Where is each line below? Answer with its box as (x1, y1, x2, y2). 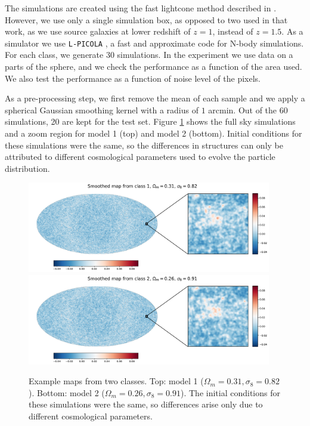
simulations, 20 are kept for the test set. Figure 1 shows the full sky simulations (5, 115, 296, 128)
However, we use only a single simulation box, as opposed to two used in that (5, 13, 288, 26)
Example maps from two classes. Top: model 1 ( (29, 375, 204, 387)
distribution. (5, 162, 50, 174)
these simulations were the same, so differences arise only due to (29, 398, 263, 410)
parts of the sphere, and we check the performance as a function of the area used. (5, 60, 302, 73)
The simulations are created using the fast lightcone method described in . (5, 2, 277, 14)
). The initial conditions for (181, 386, 280, 399)
